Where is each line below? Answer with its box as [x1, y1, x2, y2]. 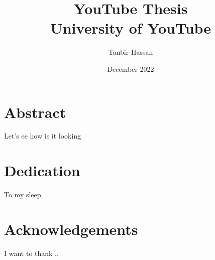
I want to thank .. [4, 247, 59, 258]
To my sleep [4, 189, 41, 200]
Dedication [4, 160, 80, 181]
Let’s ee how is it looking [4, 131, 81, 141]
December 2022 [107, 63, 154, 74]
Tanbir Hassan [108, 47, 153, 57]
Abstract [4, 101, 66, 122]
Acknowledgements [4, 218, 138, 239]
